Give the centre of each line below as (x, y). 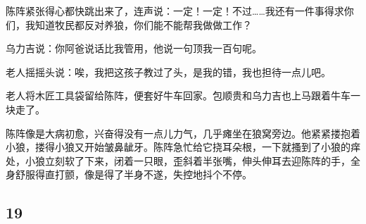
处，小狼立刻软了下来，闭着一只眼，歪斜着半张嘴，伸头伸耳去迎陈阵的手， (178, 160)
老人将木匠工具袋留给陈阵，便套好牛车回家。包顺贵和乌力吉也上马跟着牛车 (178, 95)
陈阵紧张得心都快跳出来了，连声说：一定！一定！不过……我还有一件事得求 (175, 11)
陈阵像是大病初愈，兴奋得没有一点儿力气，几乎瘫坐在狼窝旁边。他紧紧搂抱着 (183, 133)
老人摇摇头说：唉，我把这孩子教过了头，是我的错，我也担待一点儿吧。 (168, 71)
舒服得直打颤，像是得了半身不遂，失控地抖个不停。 (133, 174)
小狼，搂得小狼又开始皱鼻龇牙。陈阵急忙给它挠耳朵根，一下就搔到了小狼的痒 (183, 147)
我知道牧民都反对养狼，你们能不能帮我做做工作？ (138, 24)
